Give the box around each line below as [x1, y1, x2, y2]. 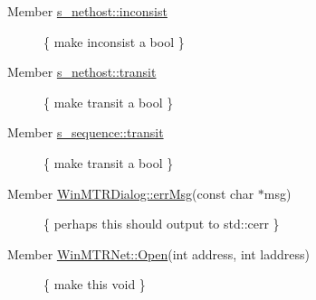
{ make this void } [43, 275, 146, 294]
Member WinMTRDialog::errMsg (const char [7, 183, 254, 202]
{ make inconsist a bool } [43, 32, 185, 51]
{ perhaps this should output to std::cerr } [43, 214, 280, 233]
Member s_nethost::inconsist [7, 2, 168, 20]
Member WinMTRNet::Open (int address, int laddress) [7, 244, 310, 263]
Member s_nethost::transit [7, 62, 157, 81]
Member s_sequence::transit [7, 123, 164, 142]
